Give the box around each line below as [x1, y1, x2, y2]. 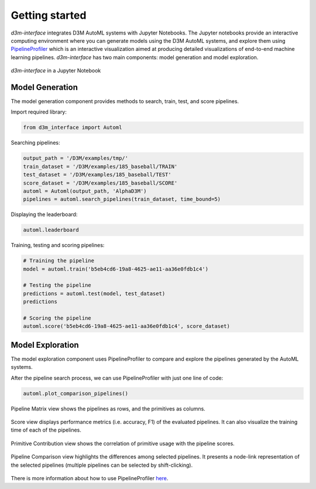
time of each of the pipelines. [11, 426, 82, 433]
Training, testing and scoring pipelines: [11, 242, 105, 249]
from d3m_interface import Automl [23, 124, 122, 131]
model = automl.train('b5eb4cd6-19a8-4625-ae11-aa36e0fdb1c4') [23, 265, 209, 272]
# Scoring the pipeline [23, 314, 92, 322]
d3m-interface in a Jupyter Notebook [11, 67, 101, 74]
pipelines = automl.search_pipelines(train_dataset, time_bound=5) [23, 196, 221, 203]
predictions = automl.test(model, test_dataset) [23, 290, 166, 297]
